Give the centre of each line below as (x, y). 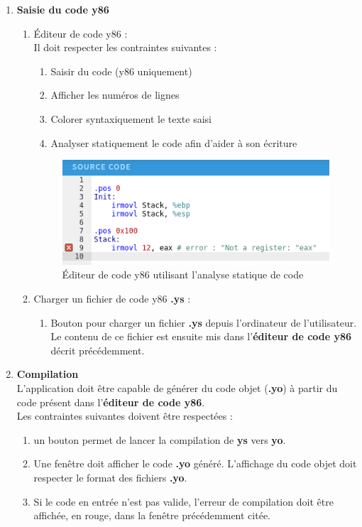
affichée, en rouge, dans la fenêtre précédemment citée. (152, 515)
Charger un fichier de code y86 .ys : (112, 298)
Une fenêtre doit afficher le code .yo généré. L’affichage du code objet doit (195, 463)
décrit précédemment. (98, 350)
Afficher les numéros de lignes (115, 95)
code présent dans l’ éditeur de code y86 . (111, 402)
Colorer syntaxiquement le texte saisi (131, 118)
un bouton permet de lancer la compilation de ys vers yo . (160, 439)
